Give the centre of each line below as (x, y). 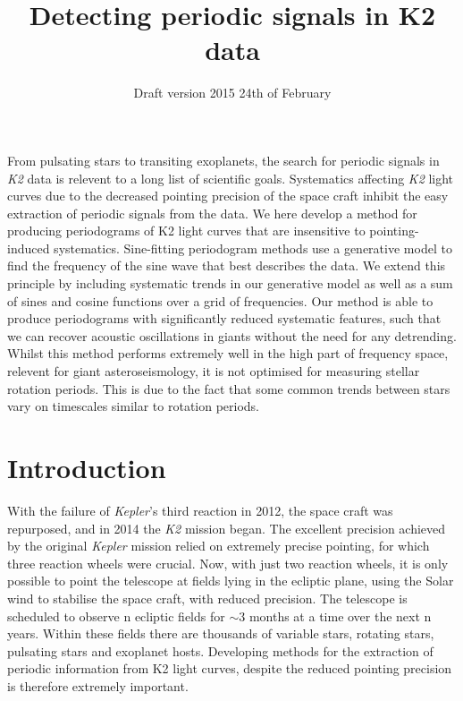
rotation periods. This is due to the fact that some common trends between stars (229, 388)
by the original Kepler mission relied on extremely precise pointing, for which (219, 546)
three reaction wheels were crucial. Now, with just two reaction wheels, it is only (228, 563)
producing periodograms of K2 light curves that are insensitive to (186, 231)
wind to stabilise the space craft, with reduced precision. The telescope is (207, 598)
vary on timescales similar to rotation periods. (134, 406)
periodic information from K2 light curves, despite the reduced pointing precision (230, 668)
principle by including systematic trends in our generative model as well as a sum (230, 283)
